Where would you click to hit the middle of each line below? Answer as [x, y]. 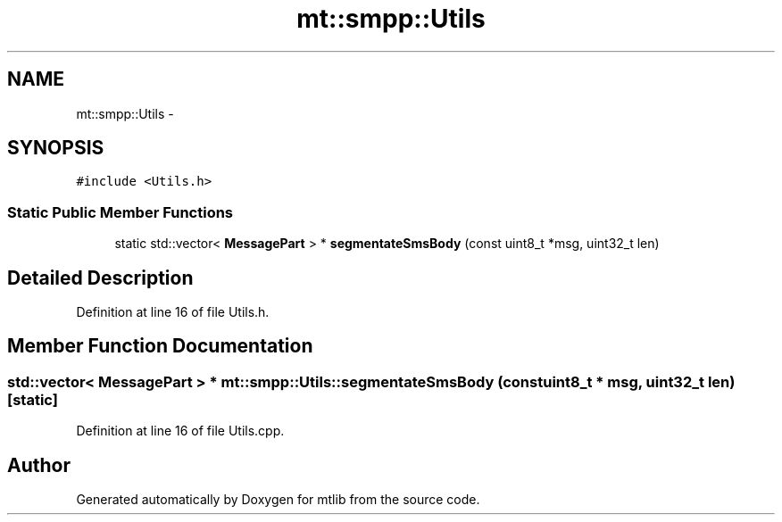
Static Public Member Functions [121, 212]
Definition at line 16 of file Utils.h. [173, 312]
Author [39, 465]
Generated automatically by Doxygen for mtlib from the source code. [278, 500]
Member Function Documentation [160, 346]
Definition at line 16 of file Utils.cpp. [180, 431]
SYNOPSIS [56, 148]
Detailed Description [100, 278]
